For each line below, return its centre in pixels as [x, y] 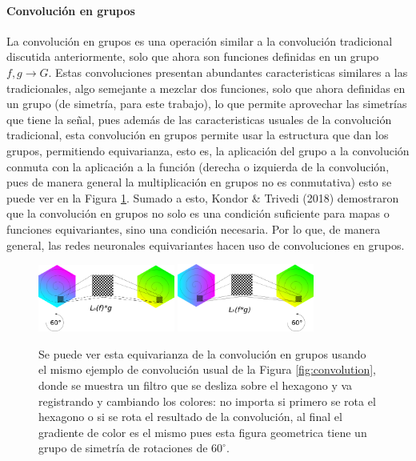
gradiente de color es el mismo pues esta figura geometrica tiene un [203, 432]
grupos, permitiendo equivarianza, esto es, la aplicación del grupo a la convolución [208, 150]
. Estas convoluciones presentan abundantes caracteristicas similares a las [228, 72]
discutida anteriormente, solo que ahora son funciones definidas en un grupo [193, 56]
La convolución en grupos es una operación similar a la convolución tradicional [200, 40]
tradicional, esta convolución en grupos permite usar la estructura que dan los [198, 135]
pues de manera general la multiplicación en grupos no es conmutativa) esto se [199, 182]
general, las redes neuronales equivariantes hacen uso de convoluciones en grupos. [206, 245]
